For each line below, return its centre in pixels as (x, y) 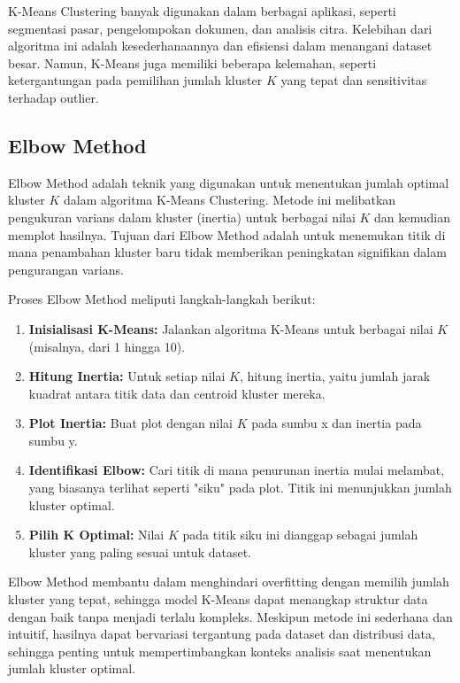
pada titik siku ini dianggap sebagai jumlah (300, 535)
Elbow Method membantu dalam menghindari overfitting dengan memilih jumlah (229, 582)
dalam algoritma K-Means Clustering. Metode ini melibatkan (230, 200)
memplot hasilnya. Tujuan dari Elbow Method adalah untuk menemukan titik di (227, 234)
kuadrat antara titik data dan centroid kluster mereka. (177, 393)
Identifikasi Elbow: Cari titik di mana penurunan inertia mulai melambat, (237, 470)
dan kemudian (413, 217)
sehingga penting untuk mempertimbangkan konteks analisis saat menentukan (220, 651)
